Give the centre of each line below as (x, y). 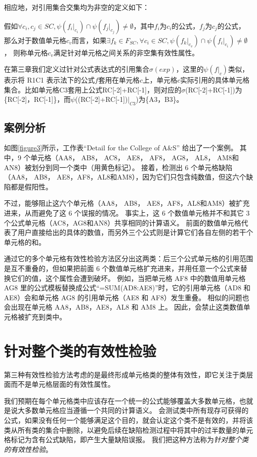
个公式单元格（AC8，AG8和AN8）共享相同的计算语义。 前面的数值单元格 (123, 222)
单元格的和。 (25, 242)
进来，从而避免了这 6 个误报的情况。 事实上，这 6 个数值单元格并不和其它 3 (127, 212)
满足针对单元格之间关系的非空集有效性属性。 (126, 52)
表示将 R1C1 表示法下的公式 (49, 80)
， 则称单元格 (26, 52)
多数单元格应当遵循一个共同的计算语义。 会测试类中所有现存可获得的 (136, 410)
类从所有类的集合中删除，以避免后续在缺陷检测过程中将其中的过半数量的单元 (128, 430)
